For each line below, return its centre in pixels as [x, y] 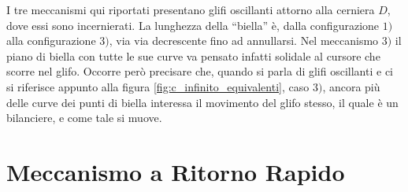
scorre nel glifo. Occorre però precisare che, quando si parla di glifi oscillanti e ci [200, 71]
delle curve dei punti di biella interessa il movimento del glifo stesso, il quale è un [202, 102]
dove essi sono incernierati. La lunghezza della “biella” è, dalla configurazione [193, 25]
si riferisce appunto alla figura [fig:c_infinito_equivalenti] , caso [158, 86]
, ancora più [351, 86]
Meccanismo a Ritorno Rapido [176, 171]
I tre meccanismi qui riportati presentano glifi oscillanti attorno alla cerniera [191, 9]
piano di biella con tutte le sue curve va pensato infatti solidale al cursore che [193, 55]
